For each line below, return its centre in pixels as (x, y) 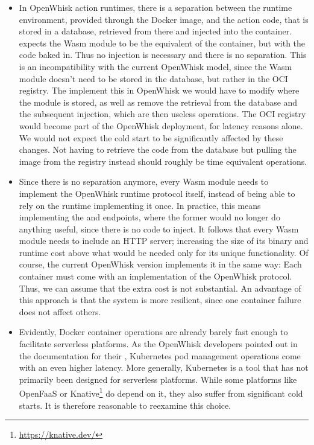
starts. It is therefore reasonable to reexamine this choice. (125, 405)
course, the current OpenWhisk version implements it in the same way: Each (160, 264)
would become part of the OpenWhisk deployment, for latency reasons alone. (161, 125)
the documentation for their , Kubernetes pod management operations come (160, 355)
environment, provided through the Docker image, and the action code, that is (164, 19)
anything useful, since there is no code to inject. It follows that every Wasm (159, 229)
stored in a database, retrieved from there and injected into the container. (155, 31)
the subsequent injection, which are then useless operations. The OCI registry (162, 114)
